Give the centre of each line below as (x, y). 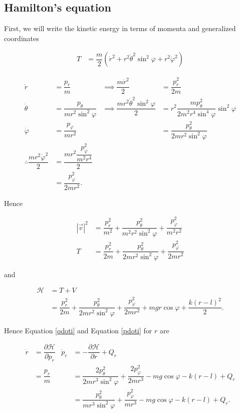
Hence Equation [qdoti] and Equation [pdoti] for (78, 330)
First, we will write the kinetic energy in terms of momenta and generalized (120, 28)
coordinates (22, 38)
